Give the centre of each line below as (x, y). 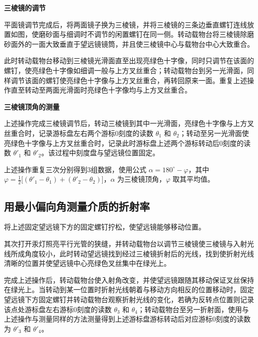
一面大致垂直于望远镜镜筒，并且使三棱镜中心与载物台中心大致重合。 (143, 44)
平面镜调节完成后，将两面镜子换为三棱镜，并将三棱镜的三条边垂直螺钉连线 (126, 24)
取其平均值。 (194, 179)
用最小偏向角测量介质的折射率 (77, 206)
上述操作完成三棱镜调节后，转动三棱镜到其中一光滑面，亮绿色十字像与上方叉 (129, 123)
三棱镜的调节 (25, 7)
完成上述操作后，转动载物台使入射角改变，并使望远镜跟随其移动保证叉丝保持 (129, 280)
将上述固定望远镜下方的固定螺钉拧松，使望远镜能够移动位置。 (105, 227)
